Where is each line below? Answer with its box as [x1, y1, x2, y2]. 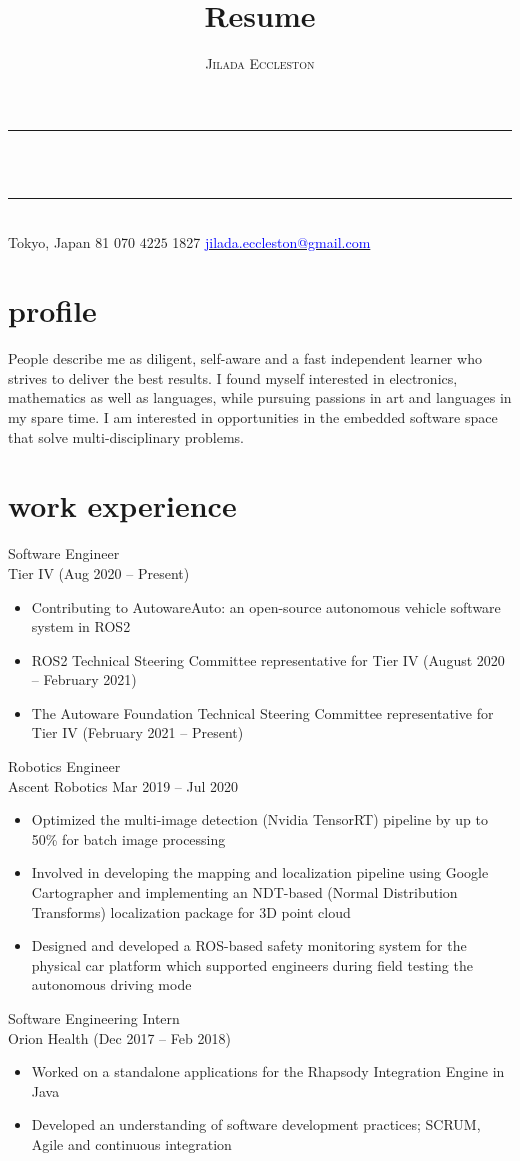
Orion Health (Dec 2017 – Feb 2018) [8, 1027, 231, 1048]
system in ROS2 [31, 616, 131, 637]
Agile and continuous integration [31, 1133, 232, 1154]
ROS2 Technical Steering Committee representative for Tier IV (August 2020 [31, 649, 505, 670]
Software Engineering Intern [8, 1008, 180, 1028]
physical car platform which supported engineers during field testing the [31, 954, 473, 975]
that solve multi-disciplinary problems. [8, 426, 244, 447]
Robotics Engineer [8, 756, 121, 777]
